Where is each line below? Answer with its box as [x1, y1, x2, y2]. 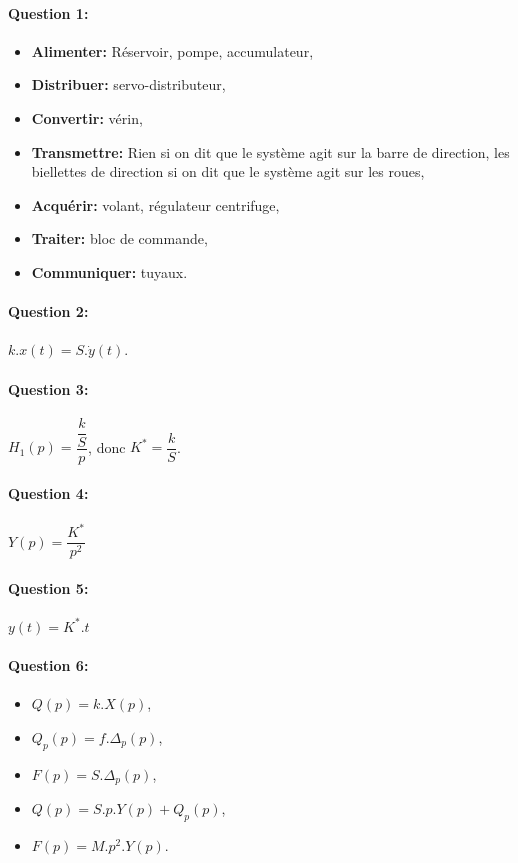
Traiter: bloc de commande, [31, 228, 208, 249]
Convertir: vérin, [31, 107, 143, 128]
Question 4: [8, 483, 89, 504]
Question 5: [8, 577, 89, 598]
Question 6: [8, 655, 89, 676]
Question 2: [8, 301, 89, 322]
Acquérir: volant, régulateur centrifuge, [31, 194, 280, 215]
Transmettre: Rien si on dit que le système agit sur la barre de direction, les [31, 141, 510, 162]
